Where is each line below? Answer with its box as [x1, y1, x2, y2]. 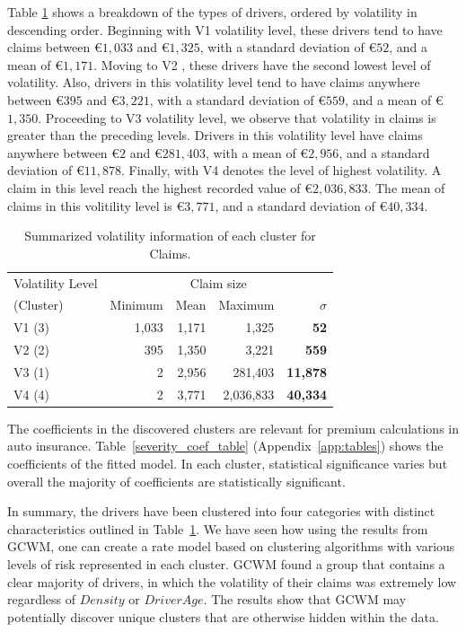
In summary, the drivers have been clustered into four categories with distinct [7, 502, 435, 521]
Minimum [110, 295, 163, 314]
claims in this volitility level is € [7, 196, 185, 215]
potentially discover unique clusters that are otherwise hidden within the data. [7, 607, 439, 626]
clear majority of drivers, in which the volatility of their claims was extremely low [7, 572, 457, 591]
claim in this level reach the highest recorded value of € [7, 178, 312, 197]
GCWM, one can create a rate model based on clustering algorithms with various [7, 537, 455, 556]
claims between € [7, 38, 102, 57]
